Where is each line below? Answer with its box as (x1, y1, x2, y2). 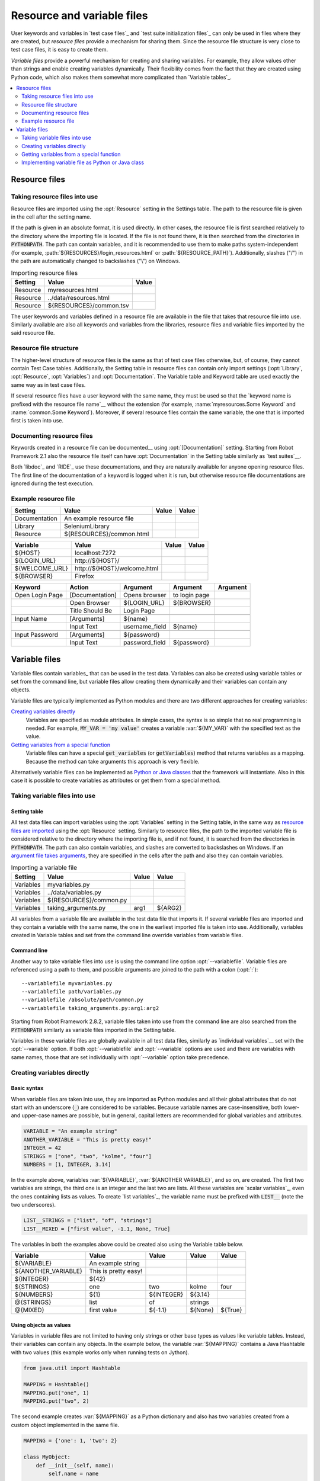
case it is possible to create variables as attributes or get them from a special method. (11, 777, 221, 784)
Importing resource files (11, 269, 78, 277)
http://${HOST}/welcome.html (75, 565, 159, 573)
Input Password (14, 631, 59, 639)
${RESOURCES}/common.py (47, 896, 127, 904)
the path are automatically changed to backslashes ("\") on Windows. (11, 257, 181, 264)
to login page (172, 591, 210, 600)
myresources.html (47, 286, 98, 294)
